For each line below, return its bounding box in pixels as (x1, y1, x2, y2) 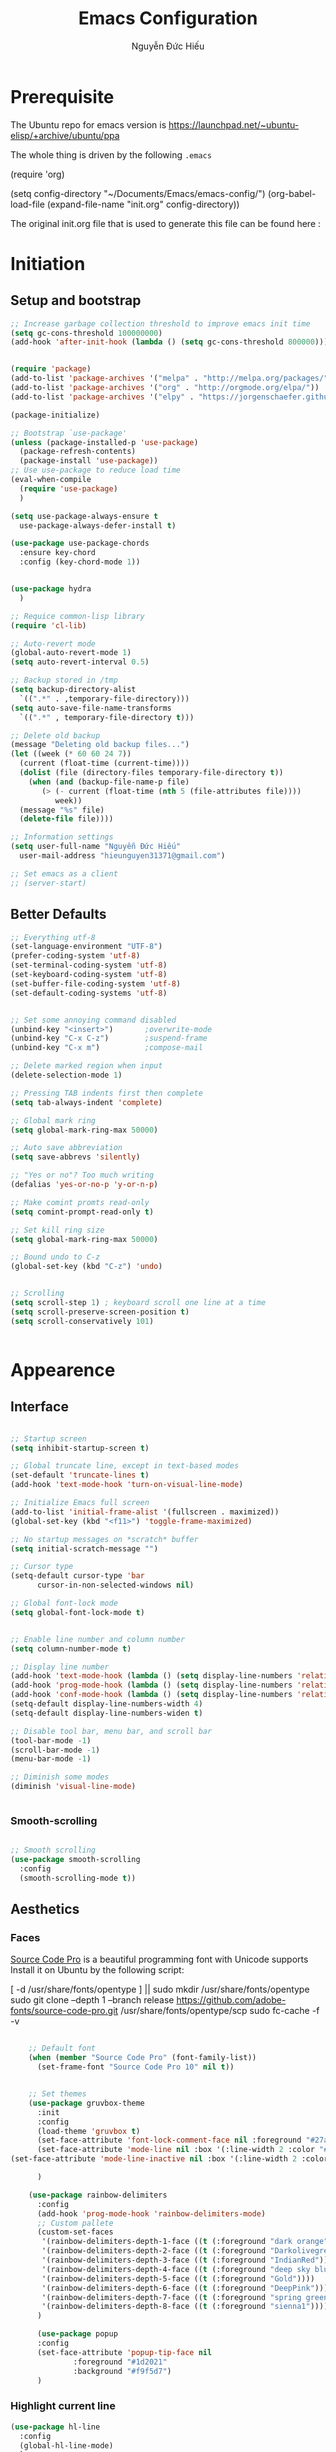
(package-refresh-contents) (19, 447, 137, 457)
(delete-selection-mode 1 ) (10, 1070, 123, 1080)
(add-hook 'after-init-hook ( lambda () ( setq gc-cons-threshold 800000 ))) (10, 337, 329, 347)
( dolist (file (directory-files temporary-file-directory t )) (19, 768, 284, 778)
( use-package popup (36, 2329, 118, 2339)
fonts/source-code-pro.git (10, 2005, 119, 2017)
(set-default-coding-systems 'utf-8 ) (10, 988, 168, 998)
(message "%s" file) (19, 805, 105, 815)
